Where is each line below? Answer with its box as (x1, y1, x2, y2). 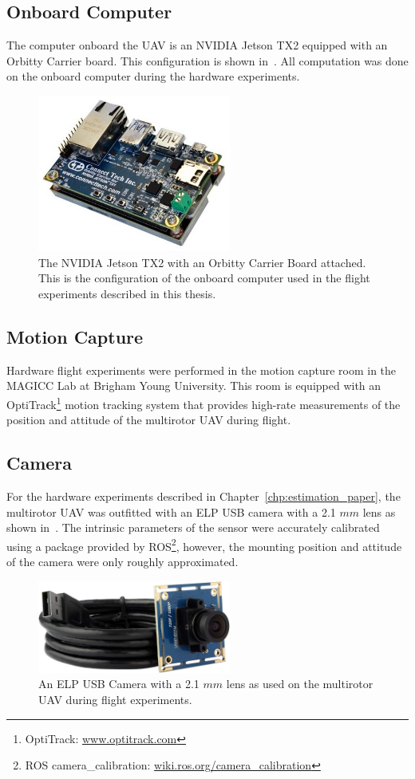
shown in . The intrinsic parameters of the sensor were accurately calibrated (6, 519, 380, 536)
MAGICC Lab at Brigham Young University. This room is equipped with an (6, 377, 381, 394)
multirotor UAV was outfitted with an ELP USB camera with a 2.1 (6, 503, 336, 520)
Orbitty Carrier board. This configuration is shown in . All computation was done (6, 52, 409, 69)
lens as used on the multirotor (226, 675, 373, 692)
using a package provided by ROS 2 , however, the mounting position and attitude (6, 535, 402, 554)
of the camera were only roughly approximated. (6, 553, 239, 569)
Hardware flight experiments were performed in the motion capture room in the (6, 361, 397, 378)
